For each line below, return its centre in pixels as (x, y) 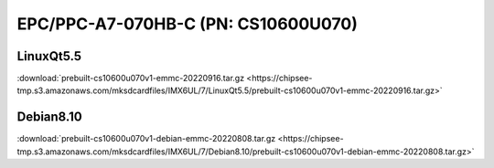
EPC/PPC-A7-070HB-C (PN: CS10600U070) (188, 24)
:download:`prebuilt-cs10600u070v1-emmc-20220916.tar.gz (131, 79)
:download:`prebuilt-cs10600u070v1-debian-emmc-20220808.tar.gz (146, 139)
